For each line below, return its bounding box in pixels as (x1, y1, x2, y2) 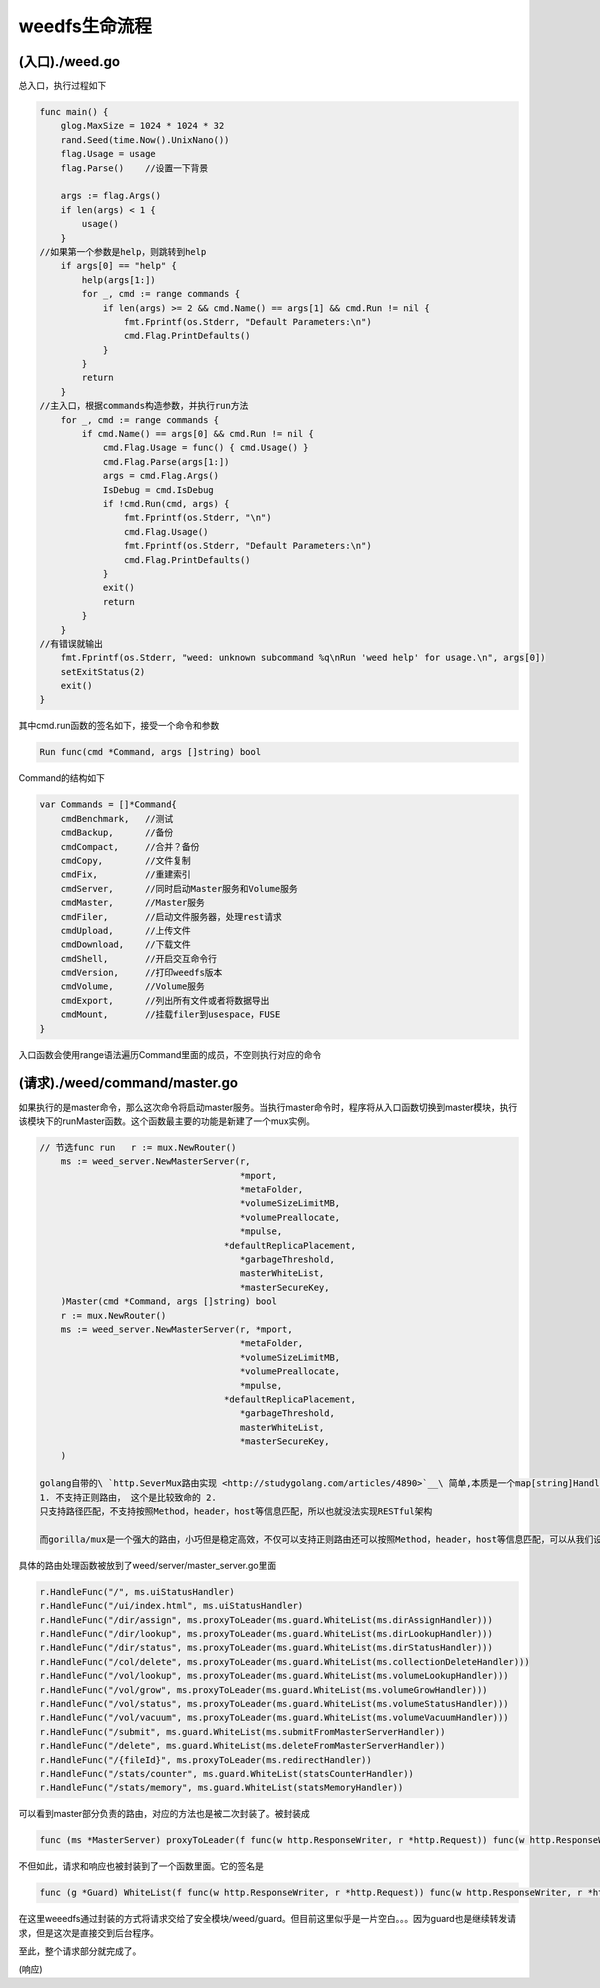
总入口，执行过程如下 (18, 80, 107, 92)
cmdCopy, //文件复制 (60, 855, 192, 866)
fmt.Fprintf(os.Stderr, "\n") (123, 512, 272, 524)
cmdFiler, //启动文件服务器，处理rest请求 (60, 911, 282, 922)
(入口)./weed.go (18, 53, 120, 70)
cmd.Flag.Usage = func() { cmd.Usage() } (102, 442, 309, 454)
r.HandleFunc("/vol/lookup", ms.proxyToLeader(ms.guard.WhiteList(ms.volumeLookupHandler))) (39, 1670, 509, 1682)
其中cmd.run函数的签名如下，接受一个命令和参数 (18, 720, 220, 732)
